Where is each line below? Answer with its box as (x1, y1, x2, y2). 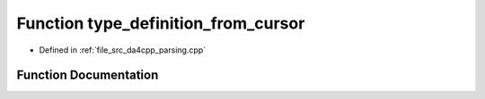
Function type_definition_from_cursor (16, 13, 305, 33)
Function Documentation (16, 68, 159, 83)
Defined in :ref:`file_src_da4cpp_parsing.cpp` (39, 45, 207, 55)
